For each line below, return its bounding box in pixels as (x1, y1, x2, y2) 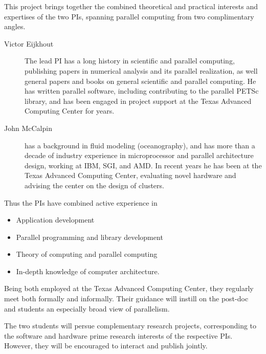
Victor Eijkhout (4, 38, 54, 49)
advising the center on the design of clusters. (25, 180, 164, 190)
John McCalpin (4, 122, 52, 133)
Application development (16, 214, 95, 225)
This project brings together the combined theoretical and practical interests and (4, 1, 258, 11)
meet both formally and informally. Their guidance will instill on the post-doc (4, 293, 249, 304)
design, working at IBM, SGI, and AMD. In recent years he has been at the (25, 160, 262, 170)
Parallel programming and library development (16, 231, 163, 242)
